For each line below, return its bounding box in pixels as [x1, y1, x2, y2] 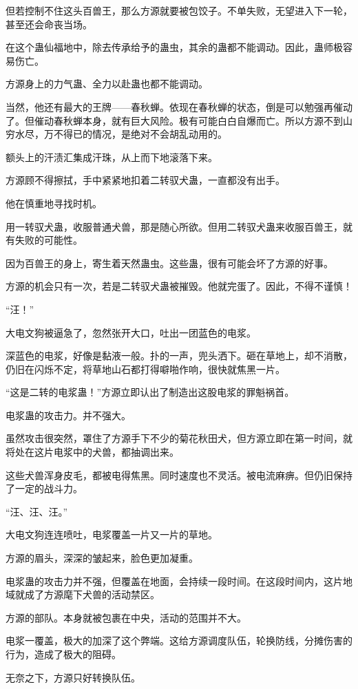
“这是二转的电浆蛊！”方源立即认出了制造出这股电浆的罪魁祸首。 [6, 385, 295, 399]
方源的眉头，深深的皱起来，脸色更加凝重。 [6, 551, 198, 565]
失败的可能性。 [14, 233, 83, 247]
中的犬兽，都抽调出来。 [72, 445, 179, 459]
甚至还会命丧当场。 [6, 17, 92, 31]
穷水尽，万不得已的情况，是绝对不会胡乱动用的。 [6, 127, 227, 141]
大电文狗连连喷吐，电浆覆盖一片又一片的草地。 [6, 527, 218, 542]
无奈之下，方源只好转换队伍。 [6, 670, 140, 684]
